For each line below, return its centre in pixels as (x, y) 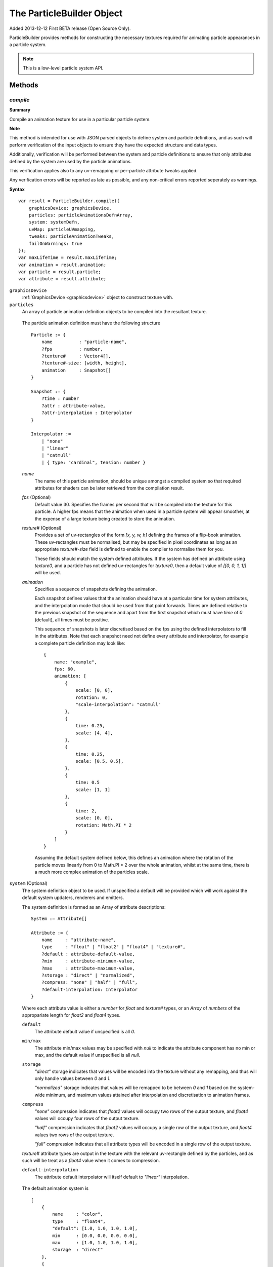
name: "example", (75, 662)
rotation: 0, (92, 697)
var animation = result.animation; (62, 265)
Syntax (17, 189)
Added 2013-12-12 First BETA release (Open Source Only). (70, 28)
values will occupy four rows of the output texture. (87, 1119)
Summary (20, 110)
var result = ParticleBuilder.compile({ (69, 201)
